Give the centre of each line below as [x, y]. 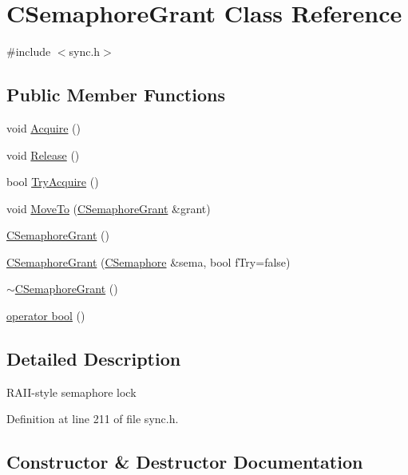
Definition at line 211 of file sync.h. [93, 419]
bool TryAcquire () [53, 182]
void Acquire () [44, 127]
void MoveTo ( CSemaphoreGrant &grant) [109, 208]
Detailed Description [94, 359]
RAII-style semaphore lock [71, 392]
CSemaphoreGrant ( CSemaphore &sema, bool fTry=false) [149, 261]
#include [29, 51]
